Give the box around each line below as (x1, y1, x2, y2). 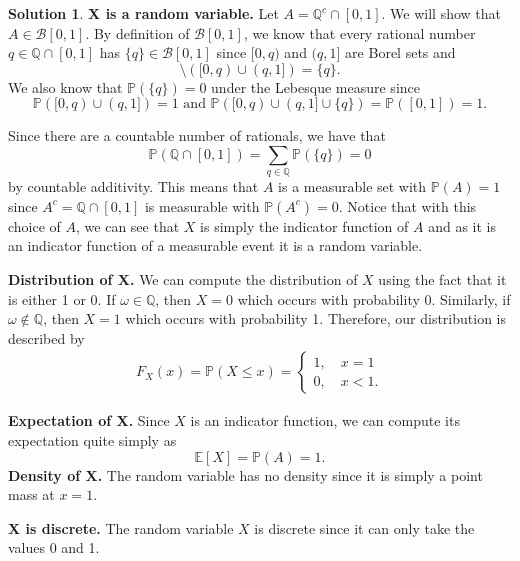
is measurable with (144, 195, 260, 216)
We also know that (8, 76, 123, 97)
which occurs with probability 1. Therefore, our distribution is (125, 308, 506, 329)
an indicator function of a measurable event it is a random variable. (8, 235, 423, 256)
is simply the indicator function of (200, 215, 409, 236)
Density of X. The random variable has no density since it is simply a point (8, 464, 483, 485)
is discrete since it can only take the (254, 517, 475, 538)
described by (8, 327, 85, 348)
